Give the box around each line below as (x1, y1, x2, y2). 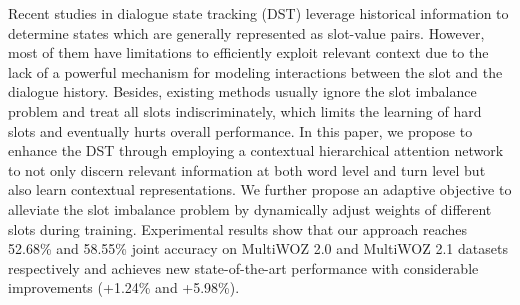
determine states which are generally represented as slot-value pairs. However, (8, 22, 485, 43)
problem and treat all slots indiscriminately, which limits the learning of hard (8, 100, 482, 121)
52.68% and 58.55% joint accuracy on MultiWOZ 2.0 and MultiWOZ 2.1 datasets (8, 238, 508, 259)
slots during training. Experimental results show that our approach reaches (8, 218, 468, 239)
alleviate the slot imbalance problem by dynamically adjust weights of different (8, 198, 492, 219)
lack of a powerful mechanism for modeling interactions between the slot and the (8, 61, 503, 82)
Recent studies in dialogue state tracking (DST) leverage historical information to (8, 3, 509, 23)
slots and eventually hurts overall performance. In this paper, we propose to (8, 120, 473, 141)
